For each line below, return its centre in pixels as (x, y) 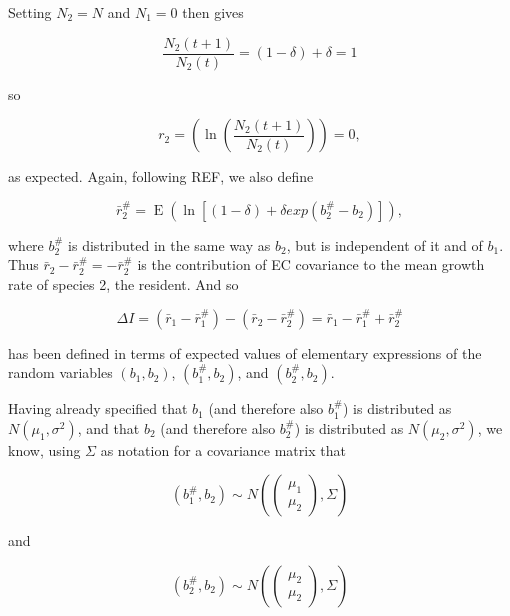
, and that (108, 427)
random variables (60, 372)
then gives (213, 12)
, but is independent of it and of (384, 244)
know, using (44, 449)
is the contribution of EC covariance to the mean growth (311, 264)
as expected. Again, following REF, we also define (161, 176)
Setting (30, 12)
